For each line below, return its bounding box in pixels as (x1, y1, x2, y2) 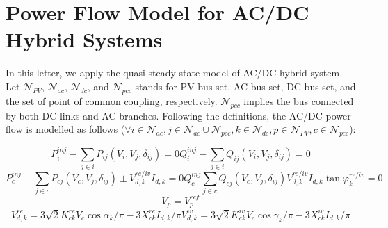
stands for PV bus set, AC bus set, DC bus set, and (135, 79, 356, 93)
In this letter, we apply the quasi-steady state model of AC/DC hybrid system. (6, 65, 343, 80)
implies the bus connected (243, 93, 354, 108)
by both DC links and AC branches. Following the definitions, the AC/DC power (6, 108, 351, 122)
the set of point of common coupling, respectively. (6, 93, 218, 108)
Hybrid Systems (6, 25, 163, 54)
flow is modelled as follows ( (6, 122, 125, 136)
